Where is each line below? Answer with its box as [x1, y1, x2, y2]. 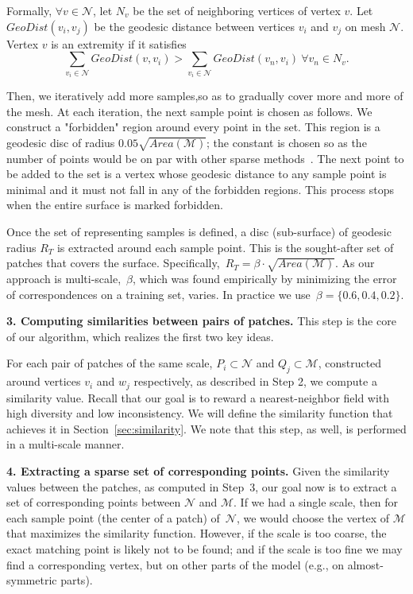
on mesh [345, 17, 386, 34]
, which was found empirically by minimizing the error [133, 270, 397, 287]
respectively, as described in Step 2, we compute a [133, 373, 377, 390]
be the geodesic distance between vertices [94, 17, 295, 34]
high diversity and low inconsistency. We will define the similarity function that [6, 405, 393, 421]
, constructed [318, 355, 382, 371]
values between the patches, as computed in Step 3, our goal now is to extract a [6, 478, 397, 495]
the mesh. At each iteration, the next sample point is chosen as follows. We [6, 103, 372, 119]
